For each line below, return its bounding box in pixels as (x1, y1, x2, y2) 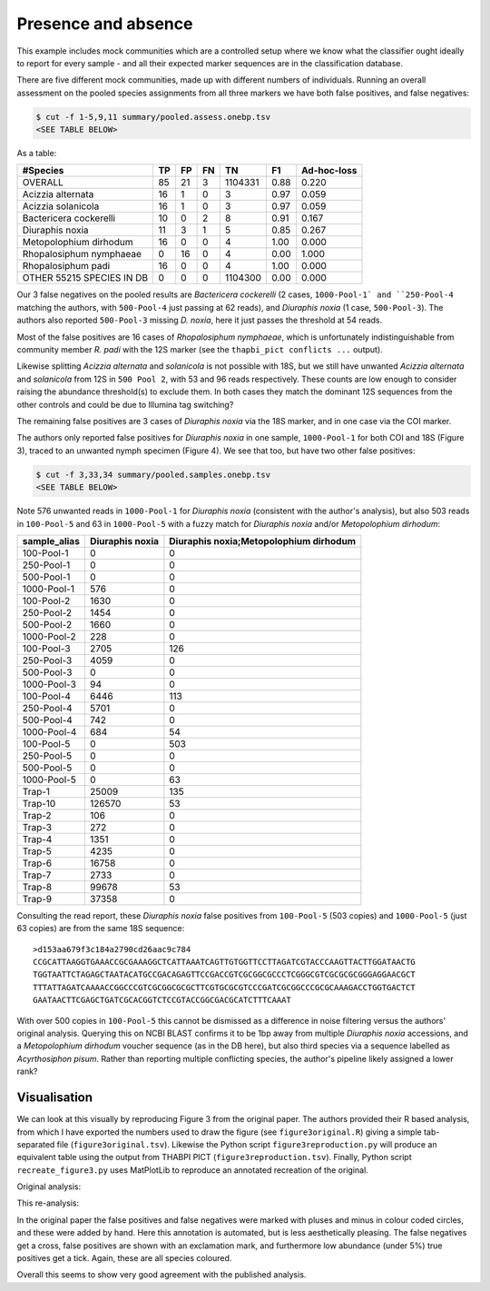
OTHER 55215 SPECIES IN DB (22, 272, 149, 284)
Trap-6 (22, 857, 53, 869)
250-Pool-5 (22, 750, 73, 762)
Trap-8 (22, 880, 53, 893)
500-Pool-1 (22, 571, 71, 583)
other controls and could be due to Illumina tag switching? (16, 399, 234, 410)
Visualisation (16, 1090, 93, 1106)
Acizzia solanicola (22, 200, 100, 213)
